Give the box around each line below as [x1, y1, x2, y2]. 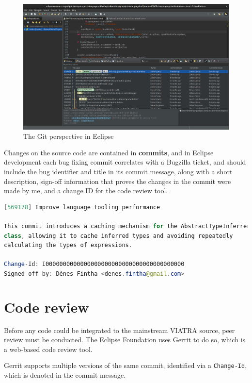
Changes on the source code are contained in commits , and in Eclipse [4, 147, 214, 157]
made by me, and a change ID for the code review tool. [4, 185, 168, 196]
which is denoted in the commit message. [4, 370, 126, 380]
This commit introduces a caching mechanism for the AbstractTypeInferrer [4, 222, 251, 230]
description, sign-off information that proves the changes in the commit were [4, 176, 231, 186]
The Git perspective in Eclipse [23, 131, 114, 141]
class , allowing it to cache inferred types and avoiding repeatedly [4, 232, 233, 239]
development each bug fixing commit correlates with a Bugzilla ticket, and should [4, 157, 246, 167]
